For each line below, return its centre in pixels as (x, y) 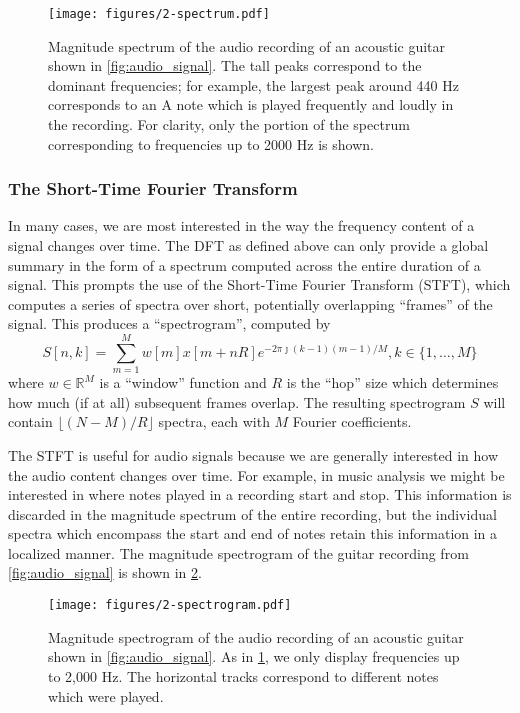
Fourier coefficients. (352, 421)
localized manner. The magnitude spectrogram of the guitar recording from (238, 552)
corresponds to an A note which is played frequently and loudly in (251, 104)
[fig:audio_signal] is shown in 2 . (105, 572)
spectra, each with (214, 421)
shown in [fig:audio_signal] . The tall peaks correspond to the (235, 65)
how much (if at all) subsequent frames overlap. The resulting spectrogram (237, 401)
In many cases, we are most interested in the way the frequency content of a (241, 225)
